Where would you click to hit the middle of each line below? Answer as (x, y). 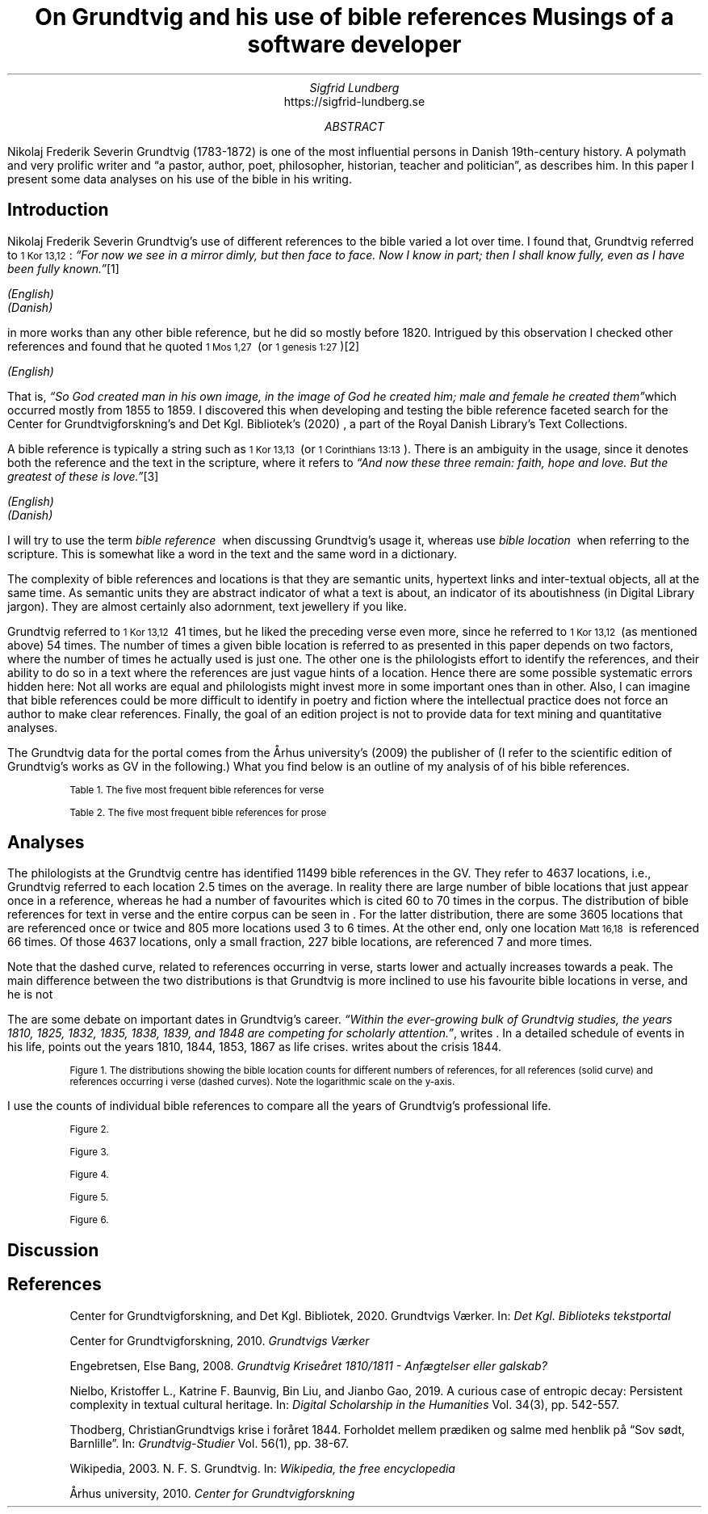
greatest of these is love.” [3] (83, 476)
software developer (354, 44)
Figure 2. (89, 1130)
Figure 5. (89, 1198)
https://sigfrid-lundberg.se (354, 101)
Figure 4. (89, 1175)
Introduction (58, 210)
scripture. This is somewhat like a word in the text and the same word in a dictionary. (233, 553)
